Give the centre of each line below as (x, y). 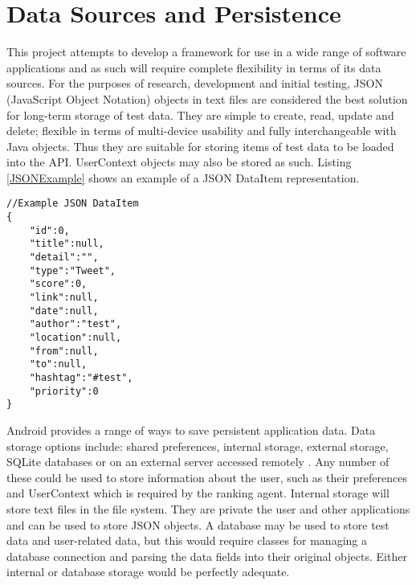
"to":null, (58, 364)
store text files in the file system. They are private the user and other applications (208, 508)
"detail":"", (64, 258)
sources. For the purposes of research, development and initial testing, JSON (195, 83)
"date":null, (64, 311)
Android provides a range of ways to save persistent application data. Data (191, 430)
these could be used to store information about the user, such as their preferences (207, 477)
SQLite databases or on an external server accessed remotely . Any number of (198, 462)
